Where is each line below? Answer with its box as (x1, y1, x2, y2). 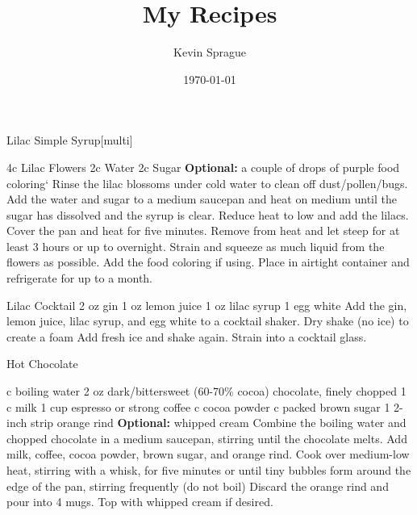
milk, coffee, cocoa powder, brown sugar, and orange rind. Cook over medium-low (6, 446, 410, 463)
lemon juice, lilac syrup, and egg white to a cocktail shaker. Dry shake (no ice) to (6, 312, 409, 329)
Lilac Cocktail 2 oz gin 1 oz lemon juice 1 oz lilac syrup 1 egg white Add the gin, (6, 296, 407, 313)
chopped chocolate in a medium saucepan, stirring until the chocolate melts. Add (6, 429, 407, 446)
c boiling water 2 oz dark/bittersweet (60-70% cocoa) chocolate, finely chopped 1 (6, 383, 407, 400)
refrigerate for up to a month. (6, 270, 153, 287)
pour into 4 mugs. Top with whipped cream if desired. (6, 493, 273, 510)
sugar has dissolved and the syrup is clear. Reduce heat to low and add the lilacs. (6, 206, 409, 223)
